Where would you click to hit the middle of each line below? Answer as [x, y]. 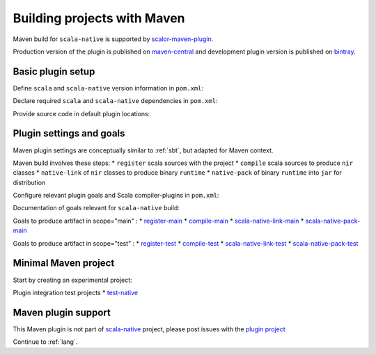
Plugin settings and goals [69, 133]
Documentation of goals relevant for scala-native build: [96, 208]
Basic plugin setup [54, 71]
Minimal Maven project [64, 263]
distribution [29, 182]
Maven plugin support [62, 312]
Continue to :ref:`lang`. [45, 342]
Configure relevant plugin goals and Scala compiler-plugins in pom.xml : [116, 196]
